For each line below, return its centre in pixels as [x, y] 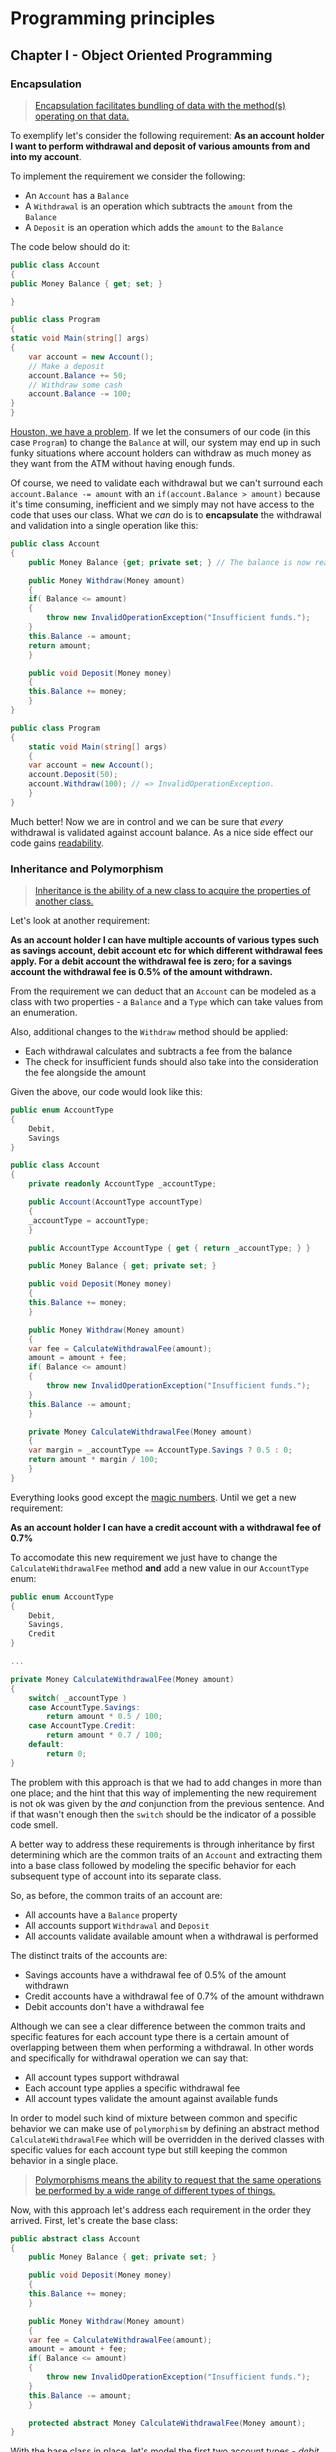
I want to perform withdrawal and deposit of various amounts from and [160, 146]
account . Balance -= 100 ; [80, 394]
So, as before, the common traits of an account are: [116, 1895]
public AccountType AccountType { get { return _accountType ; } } [169, 1248]
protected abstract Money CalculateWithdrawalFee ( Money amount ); [167, 2423]
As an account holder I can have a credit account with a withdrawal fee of [166, 1527]
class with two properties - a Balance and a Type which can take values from [167, 1002]
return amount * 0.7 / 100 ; [104, 1735]
